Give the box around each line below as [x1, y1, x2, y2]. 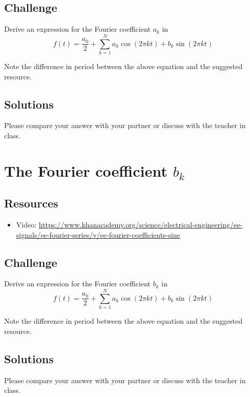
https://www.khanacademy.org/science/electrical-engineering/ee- [38, 219, 243, 230]
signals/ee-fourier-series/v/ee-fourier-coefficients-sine [16, 229, 180, 240]
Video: [16, 219, 37, 230]
